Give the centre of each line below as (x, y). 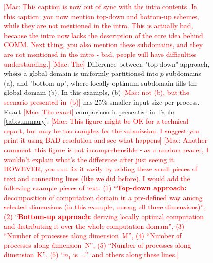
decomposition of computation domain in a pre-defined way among (103, 197)
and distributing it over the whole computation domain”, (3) (94, 226)
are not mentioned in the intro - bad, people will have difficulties (100, 54)
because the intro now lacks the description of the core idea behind (104, 35)
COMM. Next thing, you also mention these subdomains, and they (104, 45)
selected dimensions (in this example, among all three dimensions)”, (105, 207)
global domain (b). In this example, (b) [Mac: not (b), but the (97, 92)
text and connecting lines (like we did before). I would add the (97, 178)
